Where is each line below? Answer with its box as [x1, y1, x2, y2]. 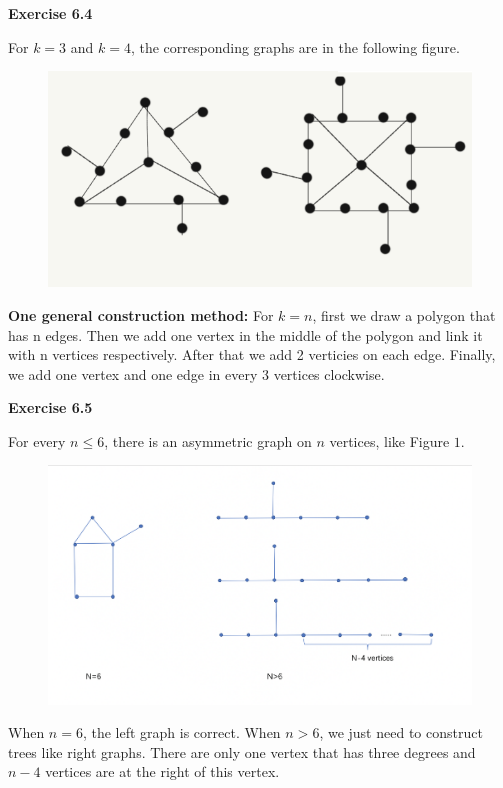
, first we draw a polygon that [312, 304, 496, 325]
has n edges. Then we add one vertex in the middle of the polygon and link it [8, 324, 483, 345]
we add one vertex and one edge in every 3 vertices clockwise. [8, 363, 385, 384]
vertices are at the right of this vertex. [45, 761, 280, 782]
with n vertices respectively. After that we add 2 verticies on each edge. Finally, [8, 344, 496, 365]
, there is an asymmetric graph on [104, 430, 312, 451]
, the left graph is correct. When [82, 722, 281, 743]
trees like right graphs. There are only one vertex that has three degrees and [8, 741, 476, 762]
